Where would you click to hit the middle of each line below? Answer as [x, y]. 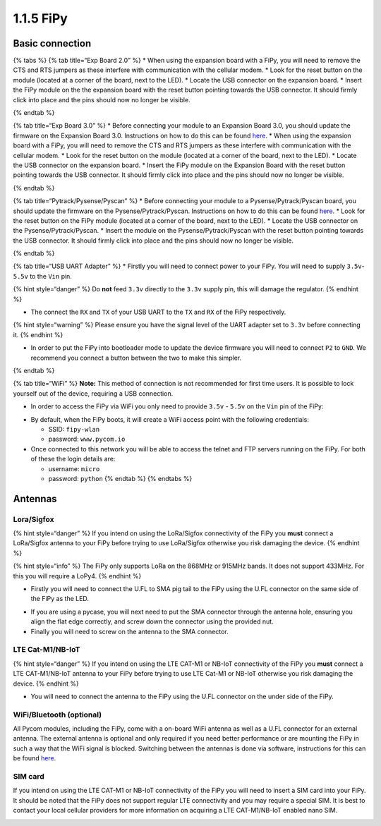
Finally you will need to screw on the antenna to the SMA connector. [129, 631]
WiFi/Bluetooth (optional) [58, 715]
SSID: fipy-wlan [74, 429]
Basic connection [52, 43]
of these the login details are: [73, 459]
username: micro [74, 468]
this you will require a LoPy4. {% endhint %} [77, 576]
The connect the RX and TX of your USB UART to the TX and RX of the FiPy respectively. [158, 312]
